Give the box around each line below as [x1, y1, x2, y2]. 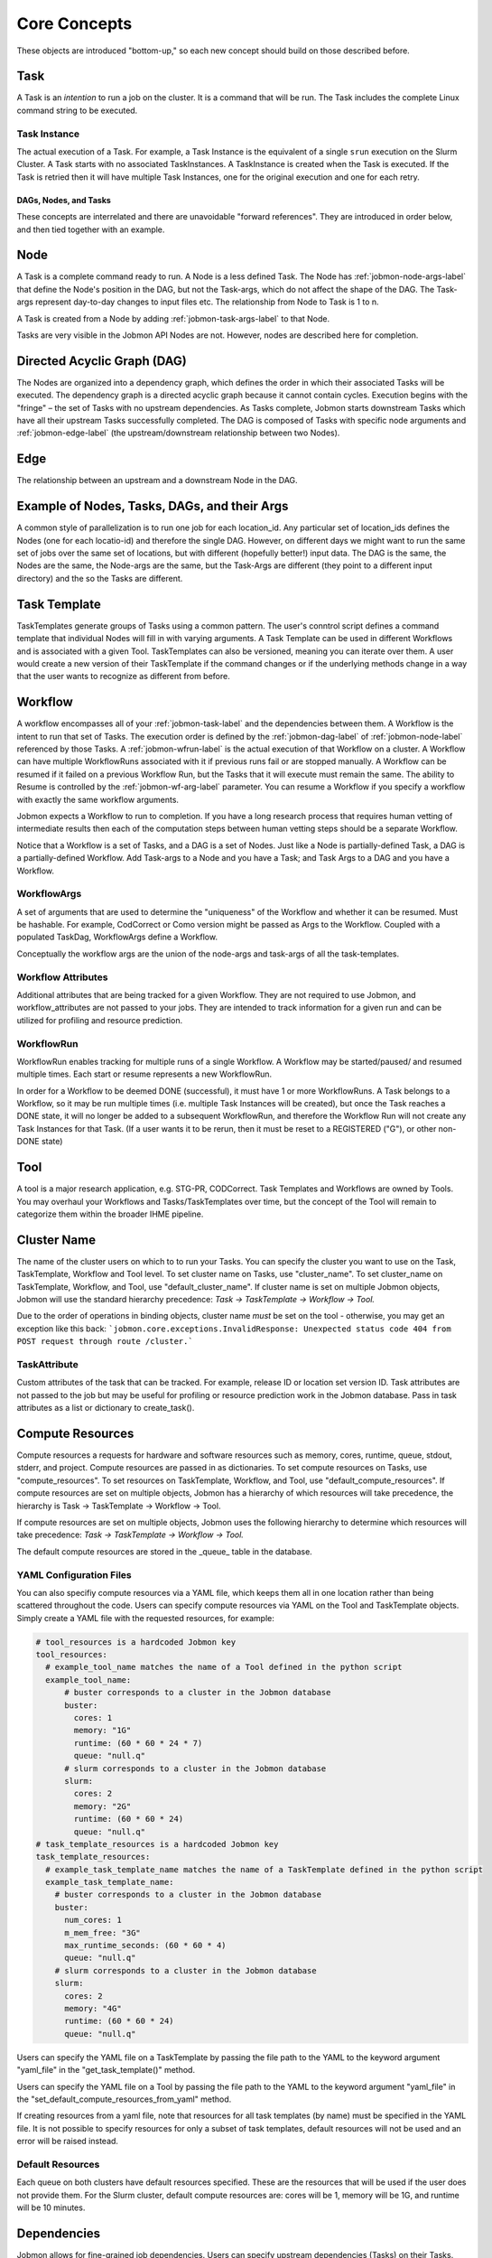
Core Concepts [16, 14, 133, 33]
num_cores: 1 [64, 1915, 122, 1926]
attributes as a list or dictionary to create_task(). [16, 1403, 195, 1414]
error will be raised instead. [16, 2136, 119, 2147]
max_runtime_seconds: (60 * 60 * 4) [64, 1940, 227, 1951]
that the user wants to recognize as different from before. [16, 671, 230, 682]
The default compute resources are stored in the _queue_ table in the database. [16, 1545, 313, 1557]
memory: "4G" [64, 2003, 122, 2013]
